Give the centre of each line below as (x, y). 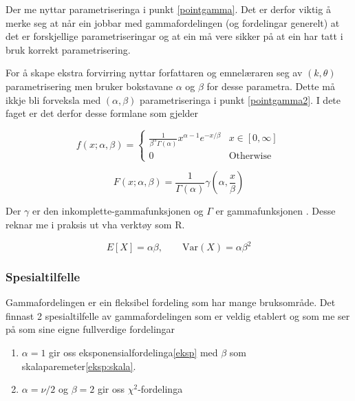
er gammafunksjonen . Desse (276, 211)
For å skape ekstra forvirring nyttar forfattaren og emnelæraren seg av (154, 73)
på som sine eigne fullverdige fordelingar (90, 329)
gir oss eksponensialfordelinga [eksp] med (133, 353)
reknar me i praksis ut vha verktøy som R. (95, 224)
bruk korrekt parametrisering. (68, 49)
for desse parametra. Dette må (271, 86)
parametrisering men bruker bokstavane (89, 86)
